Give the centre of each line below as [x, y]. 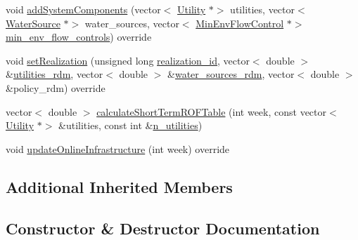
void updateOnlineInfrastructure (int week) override [118, 148]
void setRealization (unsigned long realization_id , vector [128, 60]
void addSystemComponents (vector [83, 9]
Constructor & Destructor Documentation [163, 228]
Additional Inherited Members [119, 186]
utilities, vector [263, 9]
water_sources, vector [132, 23]
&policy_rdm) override [56, 87]
